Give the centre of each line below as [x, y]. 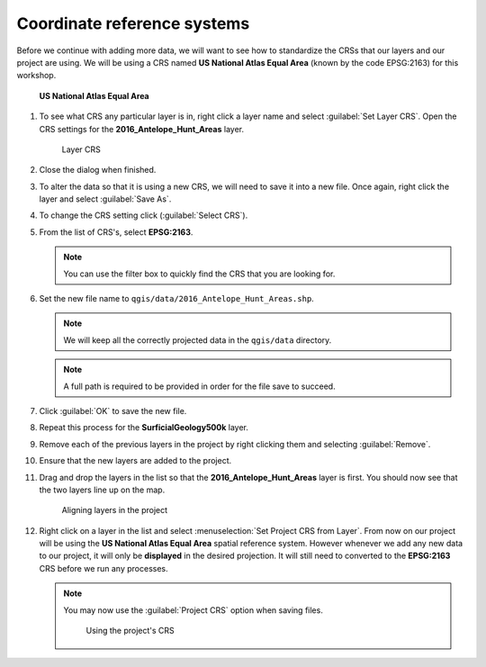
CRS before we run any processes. [103, 568]
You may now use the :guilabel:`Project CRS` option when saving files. [193, 610]
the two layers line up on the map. [102, 490]
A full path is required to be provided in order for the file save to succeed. [200, 386]
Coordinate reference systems [133, 23]
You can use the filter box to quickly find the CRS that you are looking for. [199, 274]
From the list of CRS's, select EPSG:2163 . [116, 232]
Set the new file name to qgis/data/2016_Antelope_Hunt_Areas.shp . [176, 299]
